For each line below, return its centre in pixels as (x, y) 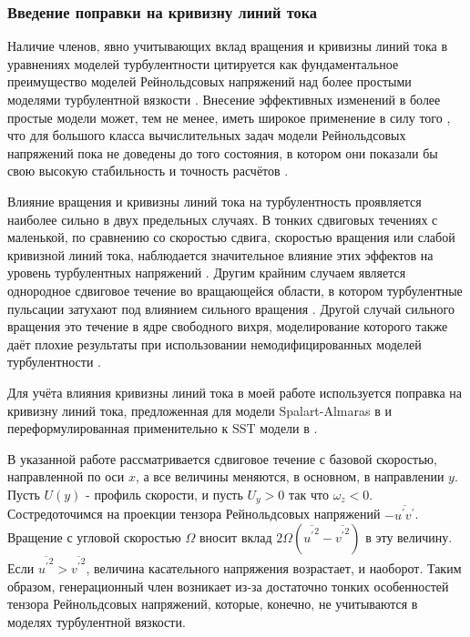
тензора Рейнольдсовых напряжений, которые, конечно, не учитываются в (213, 604)
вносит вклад (235, 537)
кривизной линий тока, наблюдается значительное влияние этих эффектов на (220, 254)
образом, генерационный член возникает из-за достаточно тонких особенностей (228, 586)
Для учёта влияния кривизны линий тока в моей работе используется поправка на (235, 392)
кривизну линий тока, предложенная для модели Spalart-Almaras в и (199, 410)
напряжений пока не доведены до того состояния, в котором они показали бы (223, 152)
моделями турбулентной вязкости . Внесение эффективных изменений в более (224, 99)
